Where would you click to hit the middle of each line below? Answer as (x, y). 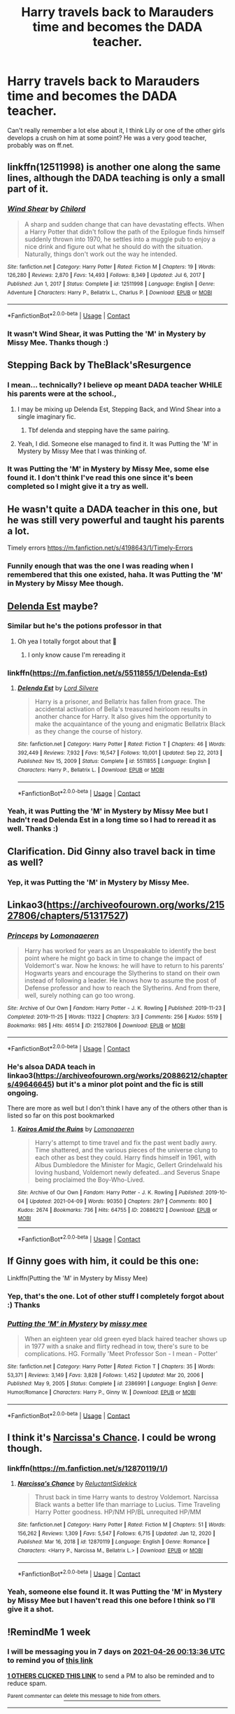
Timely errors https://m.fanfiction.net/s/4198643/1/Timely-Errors (100, 548)
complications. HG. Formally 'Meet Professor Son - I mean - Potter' (121, 1353)
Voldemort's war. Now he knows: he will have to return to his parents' (124, 966)
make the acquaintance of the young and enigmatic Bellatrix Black (130, 724)
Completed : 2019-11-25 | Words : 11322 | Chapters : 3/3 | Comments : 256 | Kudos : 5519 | (115, 1017)
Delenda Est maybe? (53, 606)
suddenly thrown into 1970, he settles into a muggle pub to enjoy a (120, 239)
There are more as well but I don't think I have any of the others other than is (117, 1108)
